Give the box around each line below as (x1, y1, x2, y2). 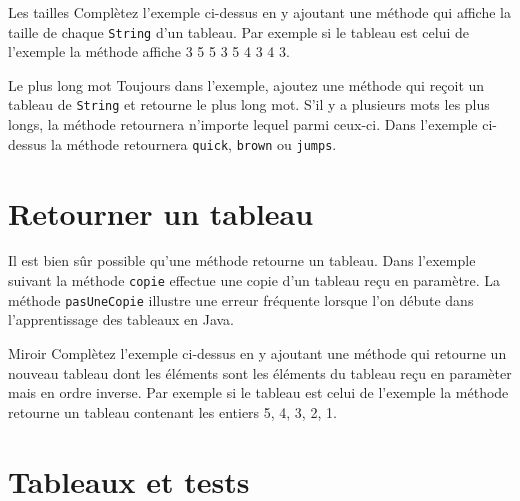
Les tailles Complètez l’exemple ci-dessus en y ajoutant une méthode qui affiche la (8, 2, 511, 22)
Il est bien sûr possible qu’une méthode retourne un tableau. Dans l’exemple (8, 250, 476, 271)
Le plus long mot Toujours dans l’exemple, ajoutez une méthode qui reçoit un (8, 74, 485, 95)
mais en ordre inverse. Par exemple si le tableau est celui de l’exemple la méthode (8, 382, 509, 403)
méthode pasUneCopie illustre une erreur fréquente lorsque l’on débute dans (8, 289, 474, 310)
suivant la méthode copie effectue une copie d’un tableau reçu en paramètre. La (8, 270, 500, 291)
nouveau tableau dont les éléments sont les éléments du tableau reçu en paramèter (8, 362, 512, 383)
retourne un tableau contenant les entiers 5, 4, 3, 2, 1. (8, 401, 337, 422)
